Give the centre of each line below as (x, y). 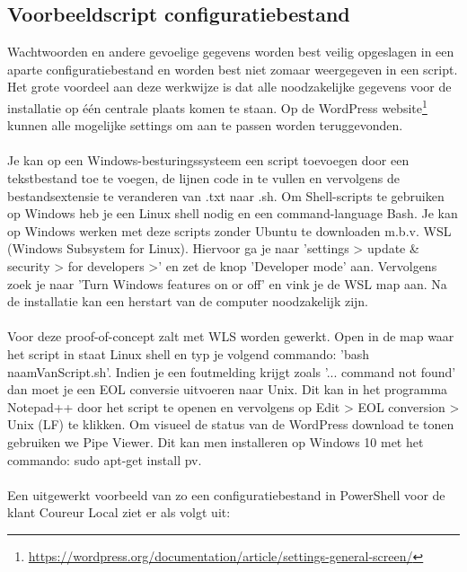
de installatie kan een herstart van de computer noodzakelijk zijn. (188, 301)
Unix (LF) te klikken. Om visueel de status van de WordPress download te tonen (231, 424)
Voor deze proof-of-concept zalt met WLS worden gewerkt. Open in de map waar (231, 336)
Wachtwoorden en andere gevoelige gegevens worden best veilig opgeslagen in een (231, 52)
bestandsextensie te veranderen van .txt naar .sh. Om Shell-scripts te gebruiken (226, 195)
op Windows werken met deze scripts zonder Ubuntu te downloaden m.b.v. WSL (229, 230)
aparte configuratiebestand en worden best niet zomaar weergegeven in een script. (233, 69)
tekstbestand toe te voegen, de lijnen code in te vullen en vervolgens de (203, 178)
